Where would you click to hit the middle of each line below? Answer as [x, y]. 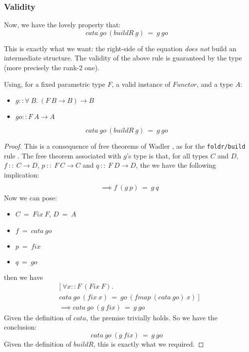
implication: [22, 175]
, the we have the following [176, 165]
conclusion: [20, 327]
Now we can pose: [30, 197]
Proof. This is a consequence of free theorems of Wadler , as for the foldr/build [125, 146]
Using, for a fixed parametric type [55, 84]
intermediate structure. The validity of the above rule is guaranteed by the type [123, 58]
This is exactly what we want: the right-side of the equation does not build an [120, 48]
